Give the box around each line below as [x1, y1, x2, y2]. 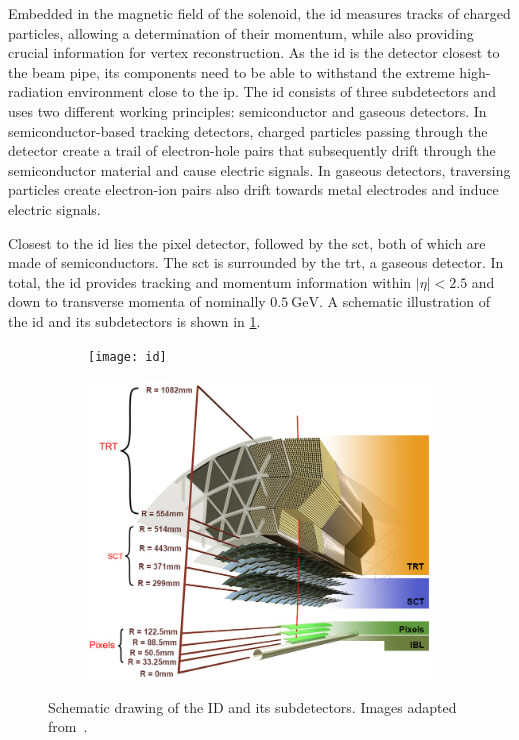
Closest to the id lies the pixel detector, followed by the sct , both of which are [8, 232, 486, 253]
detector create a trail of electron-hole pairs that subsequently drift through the [8, 140, 496, 161]
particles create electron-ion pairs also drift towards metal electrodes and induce [8, 179, 499, 200]
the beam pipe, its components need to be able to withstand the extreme [8, 61, 455, 82]
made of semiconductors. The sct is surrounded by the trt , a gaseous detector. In [8, 252, 504, 273]
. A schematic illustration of [319, 291, 490, 312]
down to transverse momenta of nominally [8, 291, 266, 312]
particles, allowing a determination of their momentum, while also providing [8, 22, 474, 43]
